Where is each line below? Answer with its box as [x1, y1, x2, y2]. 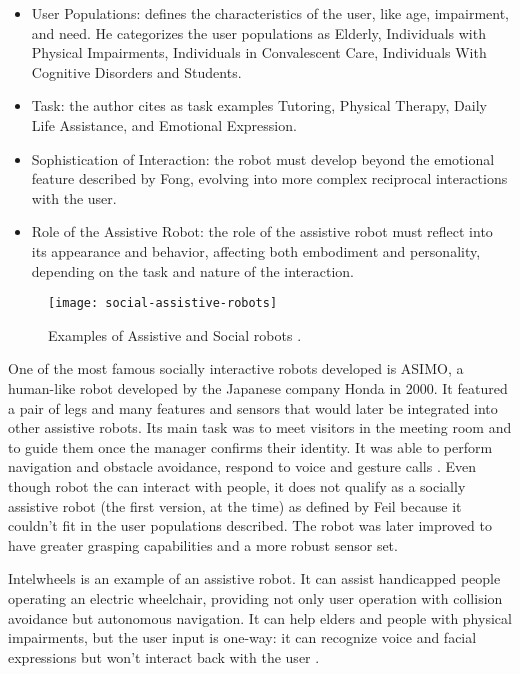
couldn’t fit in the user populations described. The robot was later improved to [8, 515, 492, 536]
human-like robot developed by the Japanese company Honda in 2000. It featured [8, 377, 508, 398]
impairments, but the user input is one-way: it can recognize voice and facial [8, 627, 477, 648]
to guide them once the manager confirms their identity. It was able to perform [8, 436, 493, 457]
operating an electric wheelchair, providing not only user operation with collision [8, 587, 503, 608]
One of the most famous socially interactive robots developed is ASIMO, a [8, 358, 464, 379]
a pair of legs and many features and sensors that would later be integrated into [8, 397, 498, 418]
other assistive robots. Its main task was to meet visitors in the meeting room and [8, 417, 512, 438]
